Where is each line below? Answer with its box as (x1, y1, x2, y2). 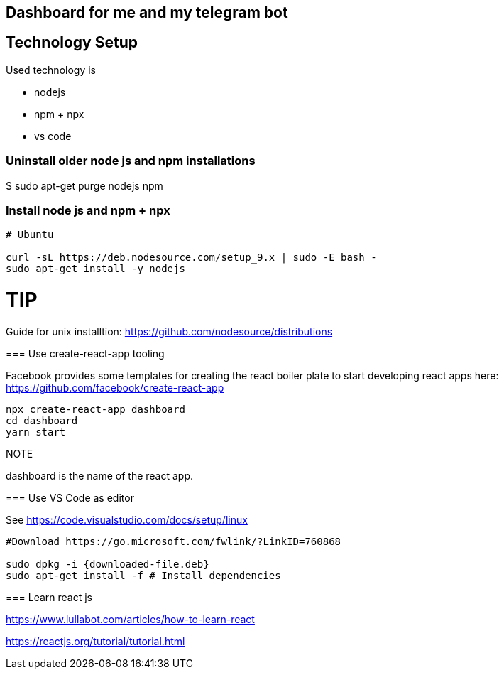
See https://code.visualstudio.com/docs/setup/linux (6, 513, 248, 526)
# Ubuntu (6, 229, 54, 241)
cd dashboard (6, 414, 78, 426)
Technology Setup (6, 33, 138, 52)
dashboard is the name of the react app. (6, 469, 194, 482)
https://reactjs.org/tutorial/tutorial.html (6, 634, 185, 647)
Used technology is (6, 63, 96, 76)
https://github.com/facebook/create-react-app (6, 381, 224, 394)
